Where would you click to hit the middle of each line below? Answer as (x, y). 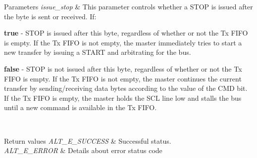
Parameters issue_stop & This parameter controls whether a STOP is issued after (128, 6)
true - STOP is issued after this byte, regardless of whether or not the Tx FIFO (126, 33)
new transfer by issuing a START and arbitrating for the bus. (98, 52)
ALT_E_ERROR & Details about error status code (83, 150)
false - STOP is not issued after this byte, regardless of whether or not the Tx (123, 68)
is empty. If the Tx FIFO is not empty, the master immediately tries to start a (123, 42)
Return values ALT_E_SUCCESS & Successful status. (88, 140)
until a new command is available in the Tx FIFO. (80, 107)
